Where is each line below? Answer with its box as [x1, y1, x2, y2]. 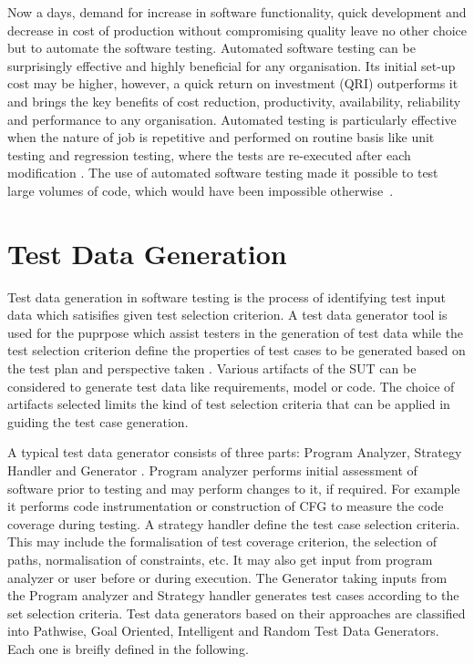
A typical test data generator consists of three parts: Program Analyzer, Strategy [7, 443, 462, 462]
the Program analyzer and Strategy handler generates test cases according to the [7, 586, 459, 605]
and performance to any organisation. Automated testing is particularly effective [7, 109, 457, 128]
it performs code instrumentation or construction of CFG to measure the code [7, 496, 444, 516]
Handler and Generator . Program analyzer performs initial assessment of [7, 461, 417, 479]
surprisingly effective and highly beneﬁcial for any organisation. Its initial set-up [7, 56, 456, 75]
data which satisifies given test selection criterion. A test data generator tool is [7, 305, 448, 324]
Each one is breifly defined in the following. [7, 638, 249, 658]
